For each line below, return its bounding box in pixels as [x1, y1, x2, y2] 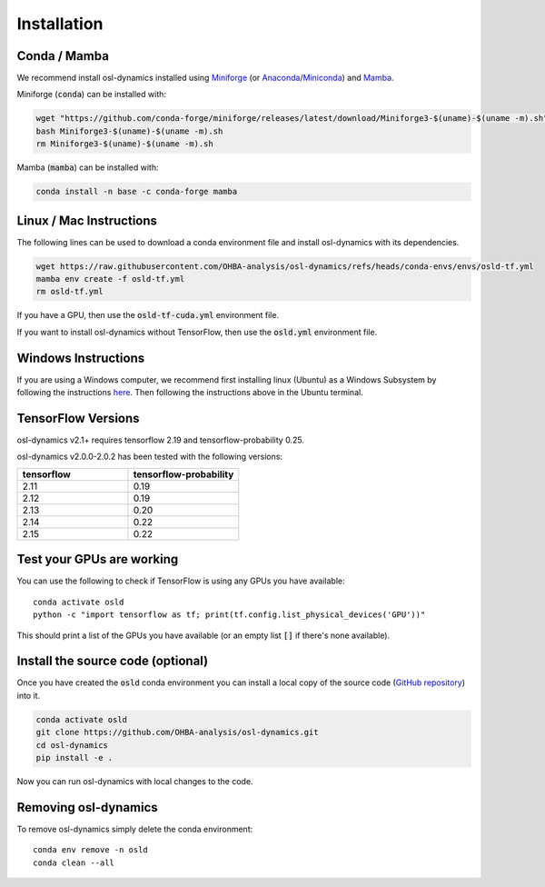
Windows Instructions [16, 350, 145, 365]
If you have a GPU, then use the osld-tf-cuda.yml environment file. [16, 310, 280, 321]
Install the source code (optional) [16, 653, 209, 669]
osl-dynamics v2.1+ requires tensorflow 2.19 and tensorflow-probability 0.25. [16, 434, 304, 445]
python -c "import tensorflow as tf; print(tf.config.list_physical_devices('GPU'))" [33, 610, 426, 620]
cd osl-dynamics [35, 740, 109, 750]
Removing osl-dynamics [16, 800, 158, 815]
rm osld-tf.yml [35, 286, 104, 297]
